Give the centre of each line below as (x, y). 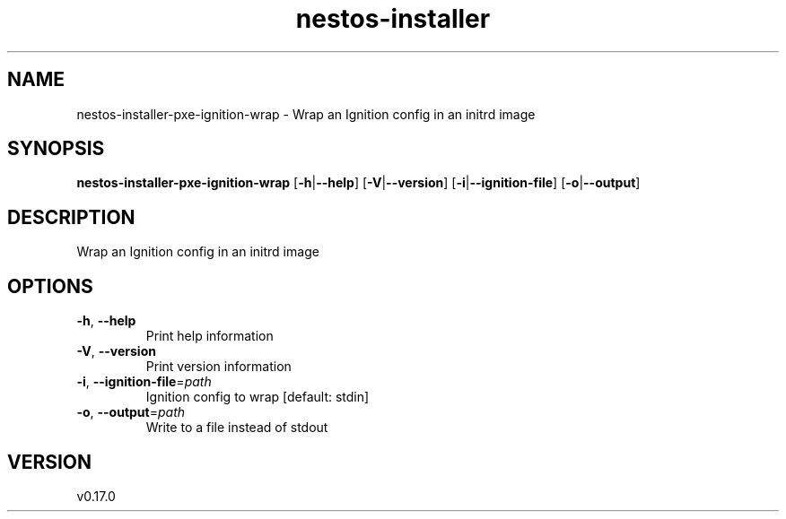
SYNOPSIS (56, 149)
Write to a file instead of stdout (237, 428)
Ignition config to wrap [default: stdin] (258, 397)
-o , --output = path (131, 412)
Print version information (218, 367)
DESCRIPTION (71, 217)
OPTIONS (50, 286)
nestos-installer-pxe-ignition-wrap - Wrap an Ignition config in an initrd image (306, 114)
